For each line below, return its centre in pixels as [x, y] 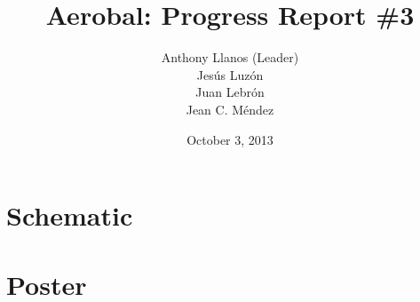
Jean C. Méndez [230, 109]
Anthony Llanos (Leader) [230, 57]
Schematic [70, 215]
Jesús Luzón [230, 74]
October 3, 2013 [230, 139]
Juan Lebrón [230, 92]
